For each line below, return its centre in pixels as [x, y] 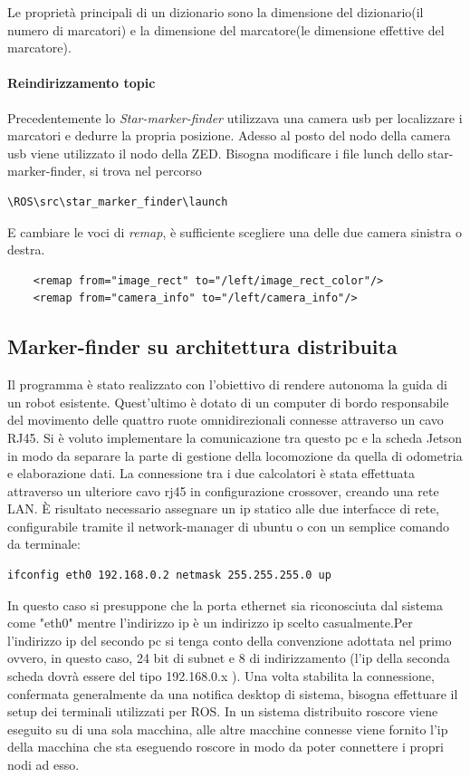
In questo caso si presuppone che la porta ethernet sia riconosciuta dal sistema [225, 604]
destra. [26, 249]
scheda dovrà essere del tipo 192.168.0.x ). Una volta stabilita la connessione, [221, 676]
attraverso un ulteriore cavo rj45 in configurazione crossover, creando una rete [223, 490]
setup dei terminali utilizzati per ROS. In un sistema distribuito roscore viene [223, 711]
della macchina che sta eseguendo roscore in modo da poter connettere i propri [225, 747]
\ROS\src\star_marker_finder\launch [118, 201]
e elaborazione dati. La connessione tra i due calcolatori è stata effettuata [211, 473]
